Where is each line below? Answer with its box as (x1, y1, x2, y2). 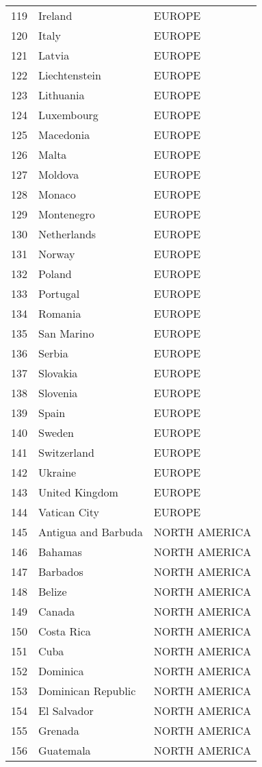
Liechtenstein (38, 67, 101, 83)
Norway (38, 246, 75, 262)
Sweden (38, 425, 75, 440)
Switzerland (38, 444, 94, 460)
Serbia (38, 345, 68, 361)
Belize (38, 583, 67, 599)
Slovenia (38, 385, 78, 401)
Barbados (38, 564, 83, 579)
